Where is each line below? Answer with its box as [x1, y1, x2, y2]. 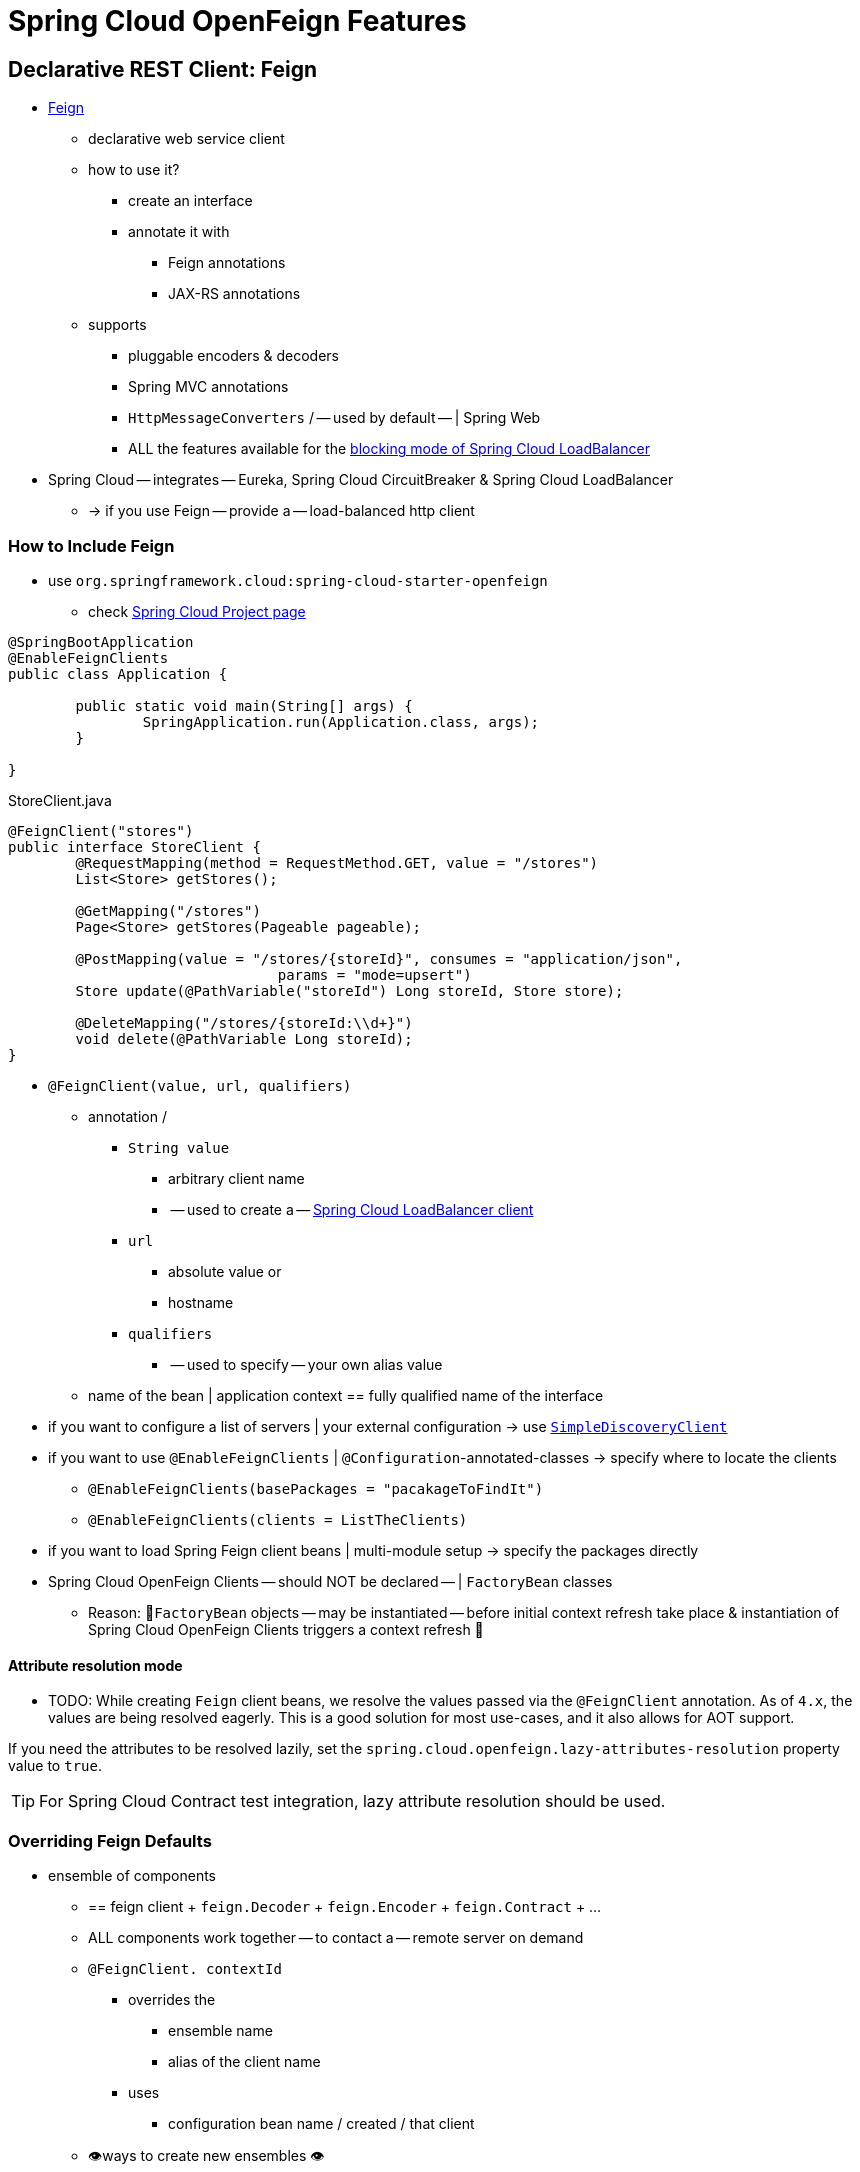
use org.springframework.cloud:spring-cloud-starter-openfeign [48, 571, 548, 589]
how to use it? [88, 161, 180, 179]
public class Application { [8, 665, 228, 682]
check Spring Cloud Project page [88, 602, 306, 620]
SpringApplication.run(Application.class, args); [142, 713, 540, 730]
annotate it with [128, 223, 230, 241]
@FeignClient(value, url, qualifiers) [48, 1077, 352, 1094]
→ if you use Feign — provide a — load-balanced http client [88, 502, 475, 520]
